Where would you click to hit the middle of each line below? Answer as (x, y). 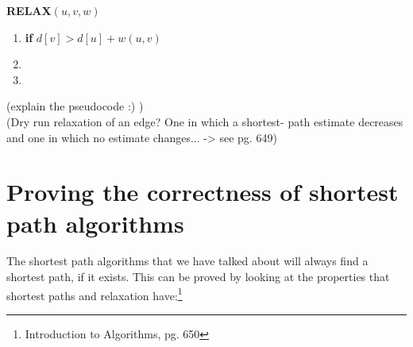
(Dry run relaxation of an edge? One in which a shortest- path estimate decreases (205, 121)
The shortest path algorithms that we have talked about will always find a (187, 261)
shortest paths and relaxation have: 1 (95, 294)
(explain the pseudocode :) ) (75, 106)
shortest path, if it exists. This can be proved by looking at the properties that (198, 277)
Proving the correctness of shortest (203, 192)
